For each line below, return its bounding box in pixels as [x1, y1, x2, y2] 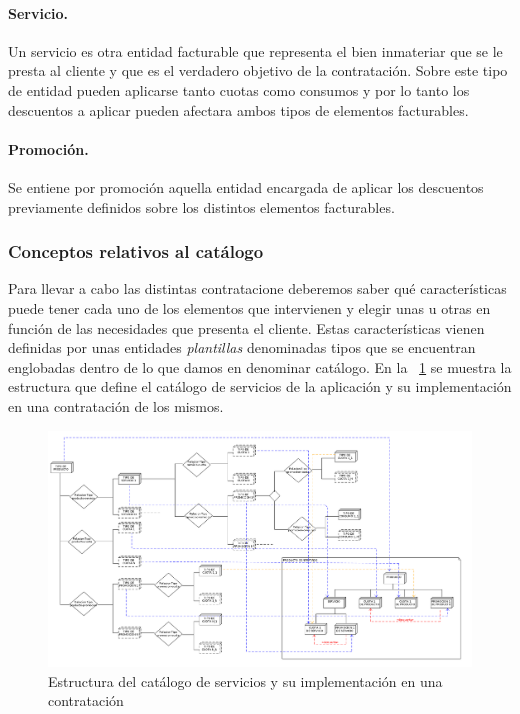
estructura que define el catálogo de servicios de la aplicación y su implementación [8, 376, 512, 397]
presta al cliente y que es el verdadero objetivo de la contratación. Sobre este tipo [8, 60, 508, 81]
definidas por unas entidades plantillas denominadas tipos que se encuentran [8, 337, 476, 358]
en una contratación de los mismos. [8, 395, 224, 416]
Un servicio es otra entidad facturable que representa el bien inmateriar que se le [8, 40, 503, 61]
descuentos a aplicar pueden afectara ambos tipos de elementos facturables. [8, 99, 469, 120]
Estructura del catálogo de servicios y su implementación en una [48, 670, 443, 691]
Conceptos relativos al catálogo [8, 239, 264, 264]
